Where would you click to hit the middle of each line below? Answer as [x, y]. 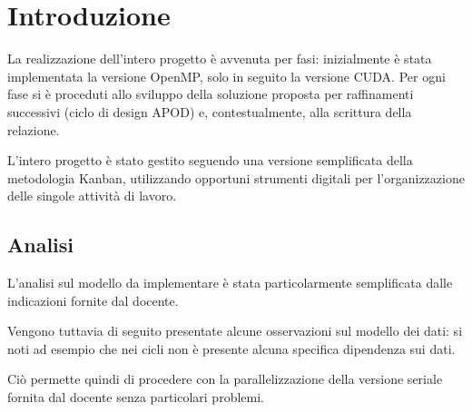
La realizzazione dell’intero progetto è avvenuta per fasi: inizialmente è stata [220, 59]
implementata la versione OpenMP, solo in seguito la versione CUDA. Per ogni [226, 76]
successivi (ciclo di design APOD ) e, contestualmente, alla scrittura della [210, 111]
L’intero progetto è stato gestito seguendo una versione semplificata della [210, 160]
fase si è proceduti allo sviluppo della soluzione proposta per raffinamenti [211, 94]
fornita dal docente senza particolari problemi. [136, 397]
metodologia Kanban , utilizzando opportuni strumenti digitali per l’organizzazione [236, 177]
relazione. [34, 129]
